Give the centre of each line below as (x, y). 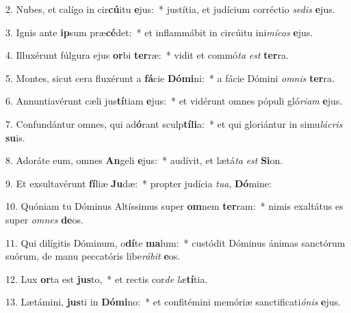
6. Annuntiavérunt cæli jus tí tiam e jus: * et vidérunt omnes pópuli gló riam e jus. (174, 101)
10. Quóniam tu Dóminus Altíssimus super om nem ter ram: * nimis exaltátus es (174, 206)
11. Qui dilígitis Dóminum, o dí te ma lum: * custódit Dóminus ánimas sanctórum (175, 242)
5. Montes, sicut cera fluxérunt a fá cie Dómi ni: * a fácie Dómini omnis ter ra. (170, 78)
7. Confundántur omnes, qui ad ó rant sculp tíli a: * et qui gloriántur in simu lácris (174, 123)
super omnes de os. (44, 219)
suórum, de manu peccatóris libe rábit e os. (93, 256)
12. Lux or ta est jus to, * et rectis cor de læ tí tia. (107, 278)
